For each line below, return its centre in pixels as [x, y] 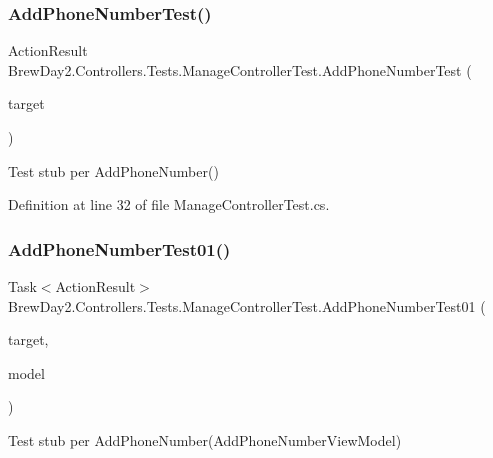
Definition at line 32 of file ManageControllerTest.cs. [169, 204]
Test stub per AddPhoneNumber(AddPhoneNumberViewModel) [205, 439]
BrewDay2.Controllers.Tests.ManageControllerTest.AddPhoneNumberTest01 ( [247, 305]
